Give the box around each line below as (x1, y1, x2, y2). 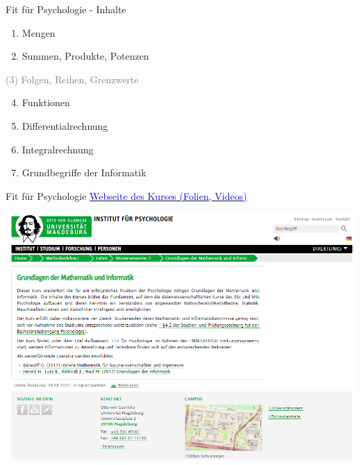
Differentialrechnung (22, 118, 108, 133)
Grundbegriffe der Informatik (22, 165, 146, 180)
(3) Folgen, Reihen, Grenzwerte (6, 71, 139, 86)
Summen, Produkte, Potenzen (22, 49, 149, 63)
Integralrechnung (22, 142, 94, 156)
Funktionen (22, 95, 70, 110)
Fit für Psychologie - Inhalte (6, 2, 126, 16)
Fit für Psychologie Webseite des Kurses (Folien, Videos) (6, 188, 247, 203)
